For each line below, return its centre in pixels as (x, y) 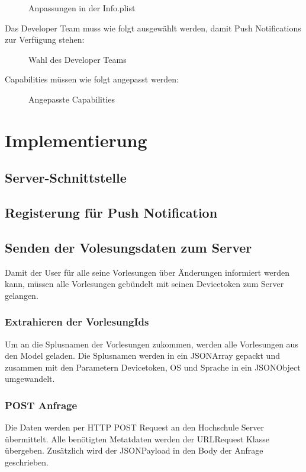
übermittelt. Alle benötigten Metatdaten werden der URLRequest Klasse (137, 438)
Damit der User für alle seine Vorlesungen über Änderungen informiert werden (147, 272)
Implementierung (76, 140)
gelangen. (22, 295)
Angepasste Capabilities (72, 99)
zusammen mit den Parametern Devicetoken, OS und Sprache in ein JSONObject (153, 367)
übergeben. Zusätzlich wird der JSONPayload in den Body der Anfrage (134, 450)
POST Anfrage (41, 405)
